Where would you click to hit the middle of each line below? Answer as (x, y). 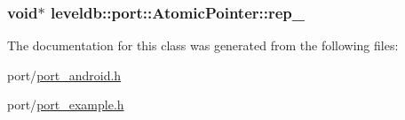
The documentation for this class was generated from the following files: (203, 45)
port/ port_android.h (64, 75)
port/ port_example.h (66, 105)
